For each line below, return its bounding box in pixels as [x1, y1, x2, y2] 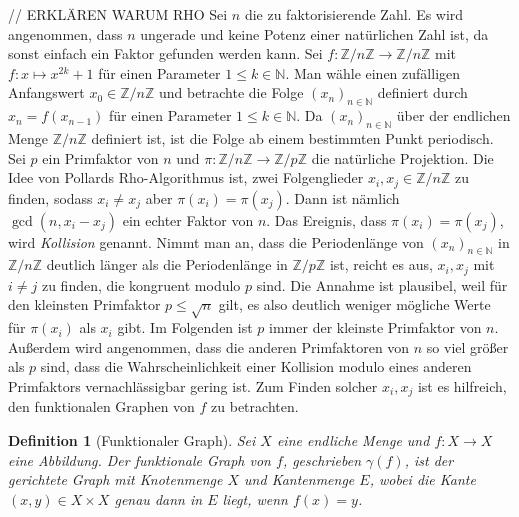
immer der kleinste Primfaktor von [269, 317, 482, 338]
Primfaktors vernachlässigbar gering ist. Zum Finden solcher [8, 376, 378, 396]
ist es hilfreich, [417, 376, 507, 396]
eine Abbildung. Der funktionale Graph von [8, 449, 271, 470]
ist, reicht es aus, [329, 254, 433, 275]
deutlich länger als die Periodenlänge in [46, 254, 288, 275]
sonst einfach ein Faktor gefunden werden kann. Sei [8, 43, 323, 64]
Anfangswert [8, 82, 85, 103]
